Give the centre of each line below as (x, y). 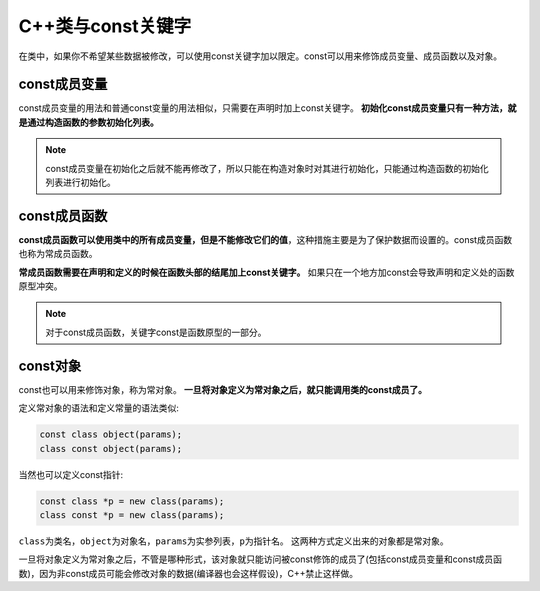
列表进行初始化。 (80, 182)
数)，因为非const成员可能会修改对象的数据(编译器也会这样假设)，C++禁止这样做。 (188, 573)
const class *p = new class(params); (132, 501)
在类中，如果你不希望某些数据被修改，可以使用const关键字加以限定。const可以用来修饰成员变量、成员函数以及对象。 (260, 56)
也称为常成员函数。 (58, 254)
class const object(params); (111, 448)
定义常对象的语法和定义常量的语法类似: (99, 408)
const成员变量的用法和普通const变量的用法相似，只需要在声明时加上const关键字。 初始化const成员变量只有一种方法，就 (267, 108)
